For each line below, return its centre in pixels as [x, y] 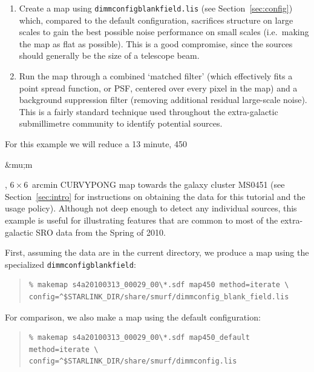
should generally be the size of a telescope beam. [109, 55]
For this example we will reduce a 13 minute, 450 [96, 144]
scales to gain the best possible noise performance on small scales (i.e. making [164, 32]
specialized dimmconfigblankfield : [70, 264]
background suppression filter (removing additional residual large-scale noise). [163, 100]
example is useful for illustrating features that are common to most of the [142, 220]
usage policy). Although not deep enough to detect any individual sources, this [151, 208]
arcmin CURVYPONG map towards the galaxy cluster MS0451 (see [159, 184]
